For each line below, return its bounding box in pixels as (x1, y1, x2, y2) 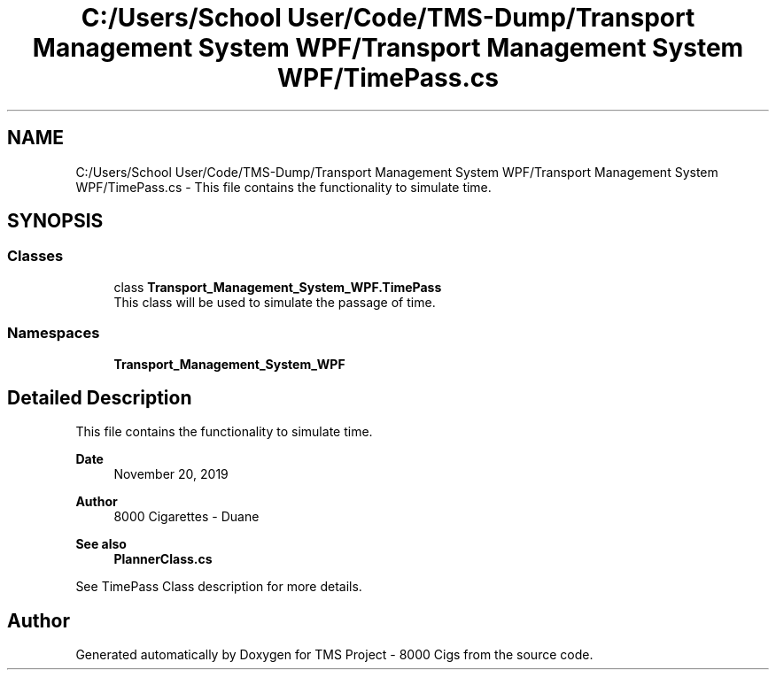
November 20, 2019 (113, 466, 229, 482)
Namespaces (7, 324, 100, 342)
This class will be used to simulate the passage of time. (113, 294, 436, 310)
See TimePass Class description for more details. (75, 579, 362, 595)
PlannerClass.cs (113, 551, 213, 567)
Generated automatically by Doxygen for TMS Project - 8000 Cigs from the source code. (75, 647, 594, 663)
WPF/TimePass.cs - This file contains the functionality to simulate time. (75, 179, 492, 195)
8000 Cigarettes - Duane (113, 509, 260, 525)
